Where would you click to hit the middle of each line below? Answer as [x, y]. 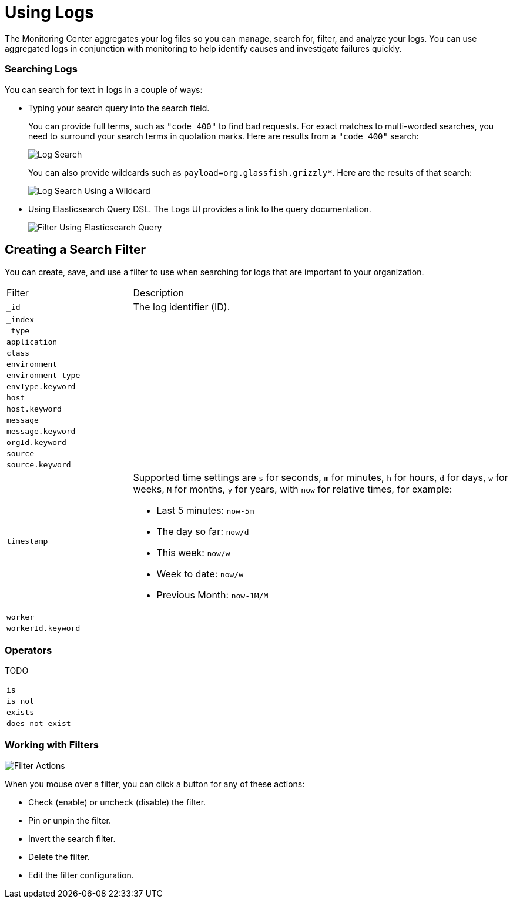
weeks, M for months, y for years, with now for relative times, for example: [293, 489]
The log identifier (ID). [182, 307]
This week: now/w [193, 553]
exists [20, 713]
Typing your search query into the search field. [119, 108]
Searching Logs [41, 69]
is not [20, 701]
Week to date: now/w [200, 574]
